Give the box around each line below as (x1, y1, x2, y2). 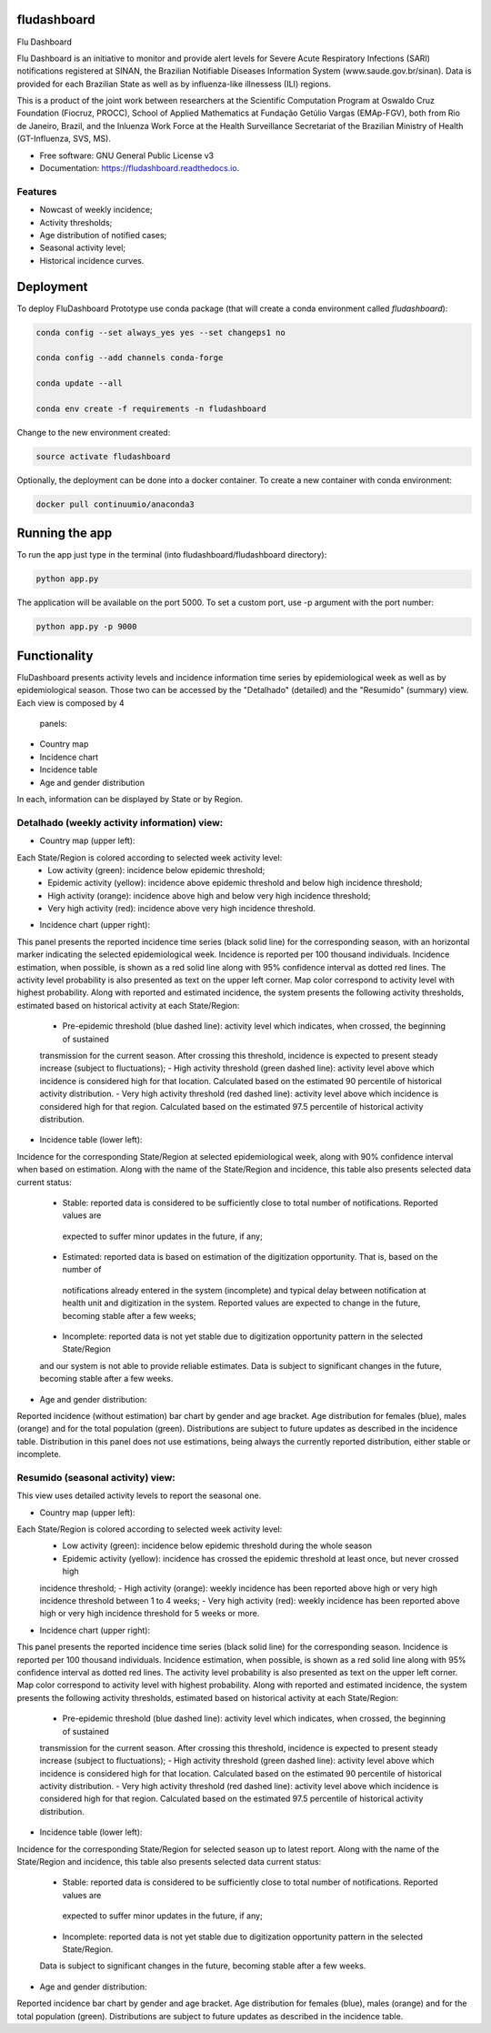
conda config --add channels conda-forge (35, 353, 224, 363)
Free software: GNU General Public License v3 (39, 150, 215, 161)
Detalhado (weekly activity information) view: (16, 816, 224, 829)
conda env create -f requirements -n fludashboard (35, 403, 267, 414)
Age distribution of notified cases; (39, 229, 167, 240)
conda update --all (35, 378, 123, 388)
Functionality (16, 648, 94, 663)
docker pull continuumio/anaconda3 (35, 498, 195, 509)
